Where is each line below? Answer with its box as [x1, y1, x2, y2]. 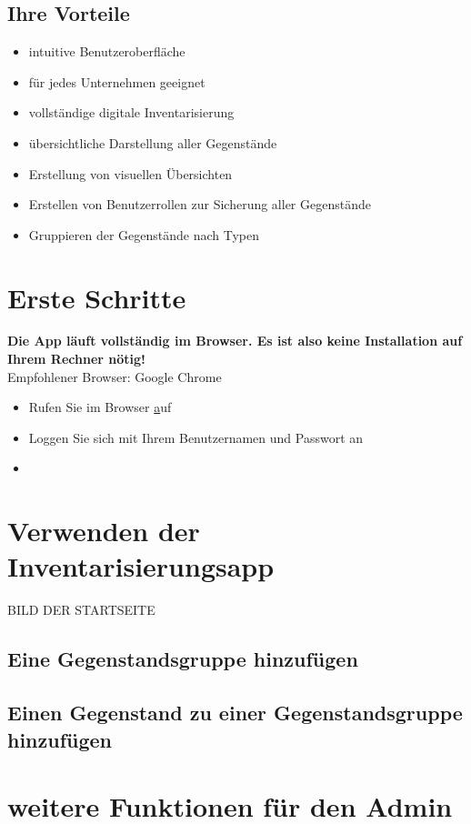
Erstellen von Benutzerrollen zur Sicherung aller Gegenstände [28, 195, 371, 214]
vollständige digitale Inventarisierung [28, 103, 235, 122]
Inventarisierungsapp [7, 548, 275, 585]
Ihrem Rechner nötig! [7, 349, 145, 368]
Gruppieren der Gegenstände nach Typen [28, 225, 259, 244]
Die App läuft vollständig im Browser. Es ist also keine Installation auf [7, 331, 463, 350]
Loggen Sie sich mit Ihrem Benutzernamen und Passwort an [28, 427, 364, 447]
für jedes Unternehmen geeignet [28, 72, 205, 91]
